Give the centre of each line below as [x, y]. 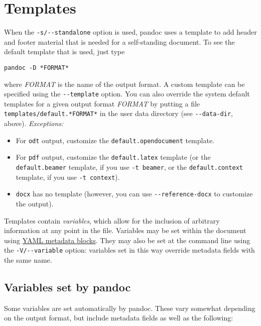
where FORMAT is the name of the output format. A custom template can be [124, 84]
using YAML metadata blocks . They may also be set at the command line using [127, 240]
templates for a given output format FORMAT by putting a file [102, 103]
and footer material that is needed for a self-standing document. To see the [119, 41]
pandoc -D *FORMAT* [36, 68]
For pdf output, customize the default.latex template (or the [113, 157]
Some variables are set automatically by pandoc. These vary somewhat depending [130, 308]
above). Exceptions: [34, 123]
